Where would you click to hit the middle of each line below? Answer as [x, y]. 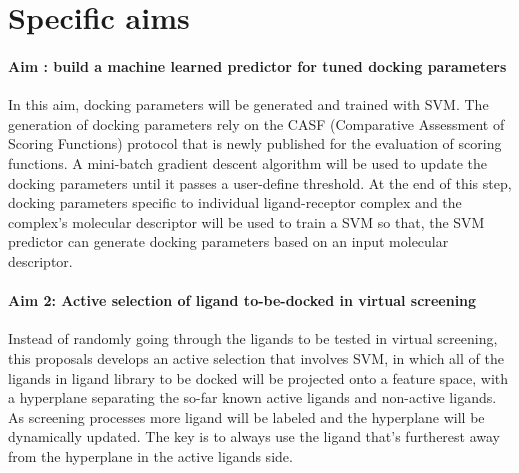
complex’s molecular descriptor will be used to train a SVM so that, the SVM [246, 221]
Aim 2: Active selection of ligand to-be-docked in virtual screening [242, 300]
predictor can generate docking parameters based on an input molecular [228, 241]
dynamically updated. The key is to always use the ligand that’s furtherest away [254, 436]
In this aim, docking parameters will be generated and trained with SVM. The [248, 104]
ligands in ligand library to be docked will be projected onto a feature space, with [258, 377]
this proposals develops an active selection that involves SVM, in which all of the [256, 357]
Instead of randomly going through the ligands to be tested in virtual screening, [253, 338]
